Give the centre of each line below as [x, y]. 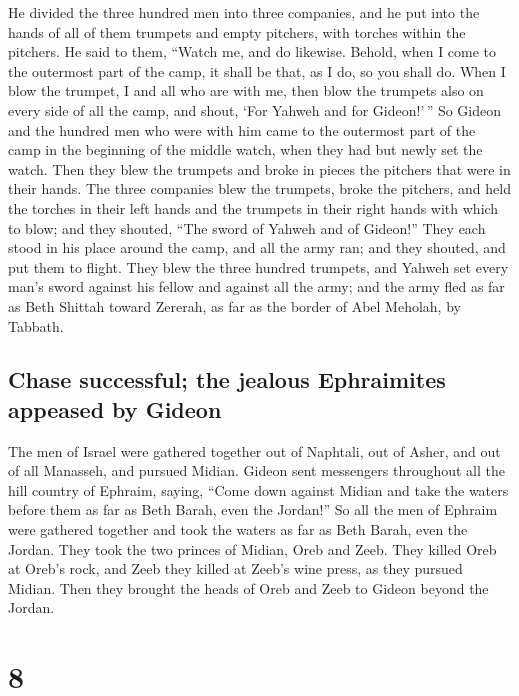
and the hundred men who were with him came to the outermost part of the [242, 129]
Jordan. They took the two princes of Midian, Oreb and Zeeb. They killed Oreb [252, 548]
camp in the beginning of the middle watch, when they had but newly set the [245, 149]
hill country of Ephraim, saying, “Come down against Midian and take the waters [258, 489]
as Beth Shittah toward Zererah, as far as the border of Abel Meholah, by [234, 305]
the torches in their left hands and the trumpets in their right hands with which [253, 207]
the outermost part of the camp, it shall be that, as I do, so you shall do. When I [257, 70]
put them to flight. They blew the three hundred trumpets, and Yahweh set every [258, 266]
